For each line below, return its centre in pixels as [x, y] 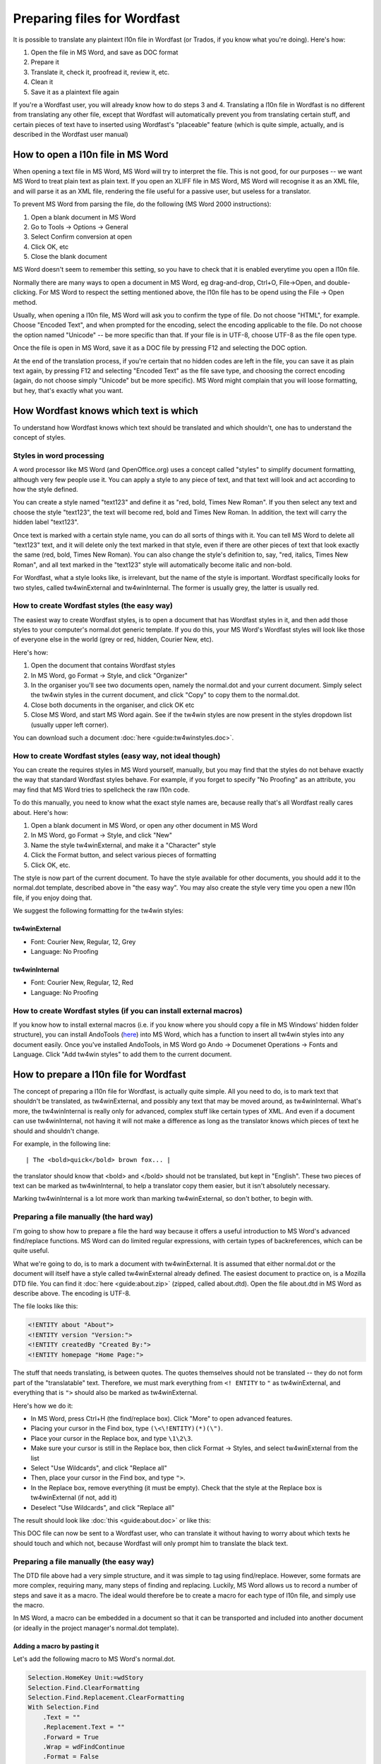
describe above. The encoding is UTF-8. [72, 1293]
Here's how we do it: [43, 1406]
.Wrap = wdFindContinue [84, 1747]
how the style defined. [46, 489]
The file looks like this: [46, 1306]
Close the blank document [69, 257]
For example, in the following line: [62, 1144]
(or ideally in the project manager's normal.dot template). [96, 1628]
